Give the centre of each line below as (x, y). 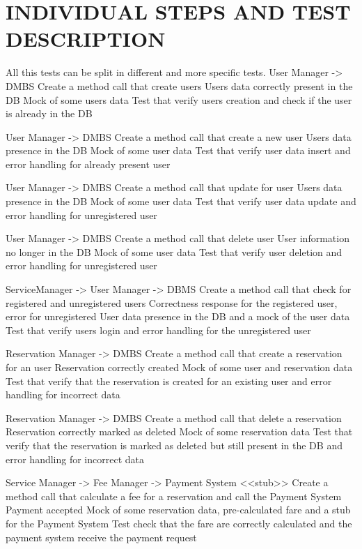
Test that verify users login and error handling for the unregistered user (158, 330)
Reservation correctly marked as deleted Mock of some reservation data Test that (179, 431)
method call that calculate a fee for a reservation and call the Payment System (174, 496)
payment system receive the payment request (101, 537)
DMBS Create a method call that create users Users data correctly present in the (179, 85)
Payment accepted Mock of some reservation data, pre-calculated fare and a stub (178, 510)
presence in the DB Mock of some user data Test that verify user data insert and (178, 150)
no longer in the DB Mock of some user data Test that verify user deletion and (174, 251)
